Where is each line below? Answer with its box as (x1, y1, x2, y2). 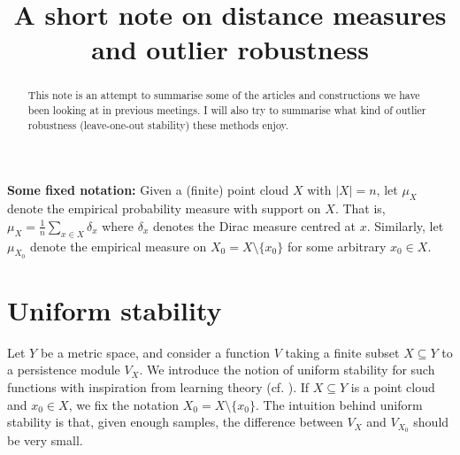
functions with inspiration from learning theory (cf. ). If (7, 378, 310, 397)
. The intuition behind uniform (255, 395, 423, 413)
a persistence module (7, 360, 120, 379)
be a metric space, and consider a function (40, 343, 271, 361)
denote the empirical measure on (30, 236, 207, 255)
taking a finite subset (285, 343, 400, 361)
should (413, 413, 449, 431)
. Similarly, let (366, 216, 444, 235)
